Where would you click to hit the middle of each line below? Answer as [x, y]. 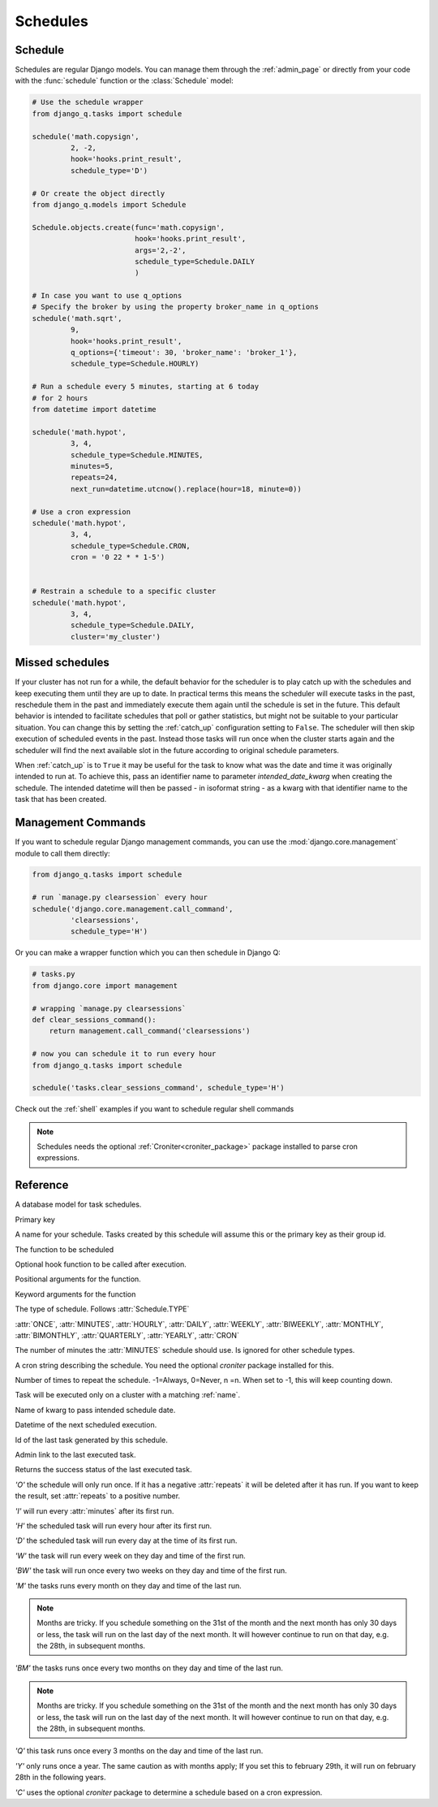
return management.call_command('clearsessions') [150, 1031]
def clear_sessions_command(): [94, 1019]
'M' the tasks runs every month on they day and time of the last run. [129, 1585]
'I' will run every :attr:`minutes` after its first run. [94, 1510]
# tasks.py [54, 974]
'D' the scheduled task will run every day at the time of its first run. [126, 1540]
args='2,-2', [160, 250]
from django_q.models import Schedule [109, 204]
